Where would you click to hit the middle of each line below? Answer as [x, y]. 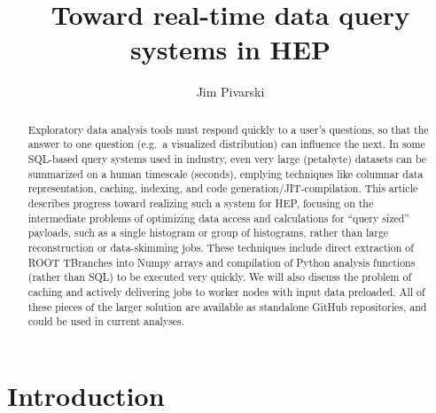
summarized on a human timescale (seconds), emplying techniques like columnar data [226, 173]
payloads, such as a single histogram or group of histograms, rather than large [208, 233]
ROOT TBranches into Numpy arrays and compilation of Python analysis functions [222, 262]
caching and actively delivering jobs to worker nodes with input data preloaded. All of [226, 291]
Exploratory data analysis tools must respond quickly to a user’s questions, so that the [228, 129]
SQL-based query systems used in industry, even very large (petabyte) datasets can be [227, 159]
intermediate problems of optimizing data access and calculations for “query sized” [218, 218]
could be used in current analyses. [106, 321]
